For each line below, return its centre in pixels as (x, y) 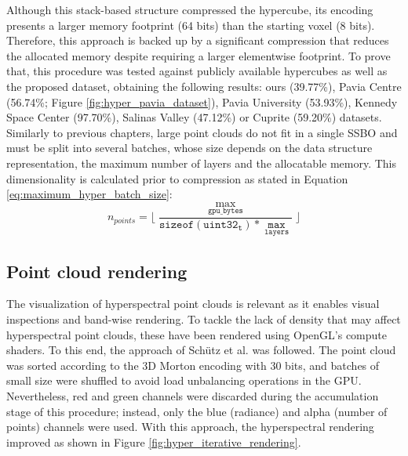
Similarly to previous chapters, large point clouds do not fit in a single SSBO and (202, 132)
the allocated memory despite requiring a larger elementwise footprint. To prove (199, 55)
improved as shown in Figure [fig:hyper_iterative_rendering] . (154, 442)
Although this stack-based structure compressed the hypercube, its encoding (190, 9)
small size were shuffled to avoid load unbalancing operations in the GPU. (184, 380)
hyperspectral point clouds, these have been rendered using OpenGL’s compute (197, 334)
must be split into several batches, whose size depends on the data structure (189, 148)
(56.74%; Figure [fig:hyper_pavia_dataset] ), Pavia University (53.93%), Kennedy (202, 101)
